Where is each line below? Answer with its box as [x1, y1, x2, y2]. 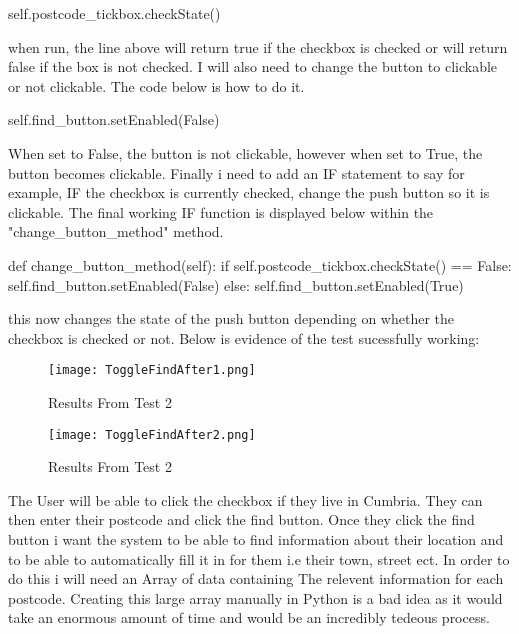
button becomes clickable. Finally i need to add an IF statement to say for [8, 162, 465, 183]
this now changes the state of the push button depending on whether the [8, 308, 455, 329]
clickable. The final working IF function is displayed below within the [8, 201, 434, 222]
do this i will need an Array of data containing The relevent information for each [8, 568, 504, 589]
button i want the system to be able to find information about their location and [8, 529, 504, 549]
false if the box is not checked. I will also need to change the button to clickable [8, 56, 498, 77]
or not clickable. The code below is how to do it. [8, 75, 305, 96]
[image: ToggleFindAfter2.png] [48, 427, 256, 442]
